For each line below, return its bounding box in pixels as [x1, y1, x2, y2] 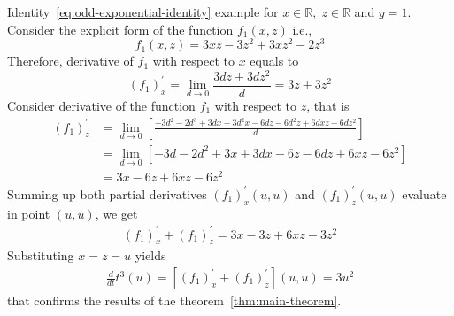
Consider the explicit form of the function [7, 19, 234, 38]
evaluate [402, 184, 447, 203]
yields [135, 246, 166, 265]
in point [7, 204, 50, 222]
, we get [95, 204, 138, 222]
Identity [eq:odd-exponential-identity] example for [7, 3, 279, 20]
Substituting [7, 246, 74, 265]
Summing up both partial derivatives [7, 184, 207, 203]
